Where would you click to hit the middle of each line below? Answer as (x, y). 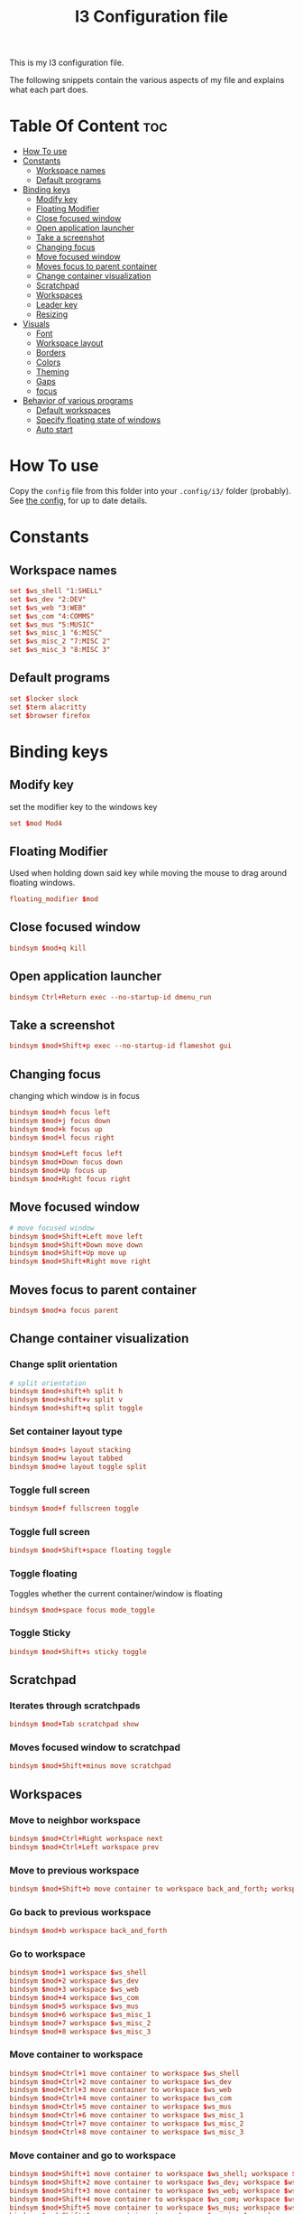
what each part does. (49, 90)
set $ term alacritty (48, 707)
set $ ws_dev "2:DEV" (48, 599)
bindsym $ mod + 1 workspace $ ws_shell (78, 1973)
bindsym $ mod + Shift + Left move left (76, 1236)
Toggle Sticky (40, 1633)
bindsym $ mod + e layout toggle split (78, 1467)
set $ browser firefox (50, 715)
